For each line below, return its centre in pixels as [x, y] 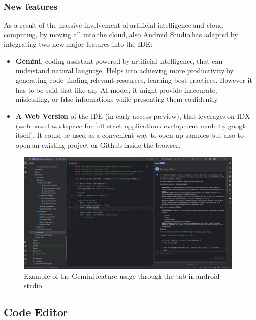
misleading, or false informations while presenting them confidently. [117, 99]
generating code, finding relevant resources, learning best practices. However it [134, 80]
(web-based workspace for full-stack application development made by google [131, 125]
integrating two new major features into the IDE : [78, 44]
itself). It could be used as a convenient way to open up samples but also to [129, 135]
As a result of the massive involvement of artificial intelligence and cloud [113, 25]
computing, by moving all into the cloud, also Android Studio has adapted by [121, 34]
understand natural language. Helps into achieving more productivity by [125, 70]
